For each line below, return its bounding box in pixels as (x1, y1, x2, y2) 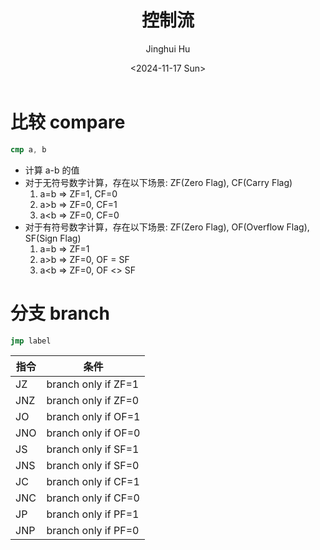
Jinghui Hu (145, 42, 191, 55)
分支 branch (10, 302, 110, 325)
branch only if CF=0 (46, 491, 140, 505)
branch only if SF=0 (46, 459, 140, 473)
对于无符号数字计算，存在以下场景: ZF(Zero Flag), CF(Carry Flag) (24, 176, 293, 188)
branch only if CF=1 (46, 475, 140, 489)
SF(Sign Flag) (24, 232, 82, 244)
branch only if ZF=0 (46, 394, 140, 408)
